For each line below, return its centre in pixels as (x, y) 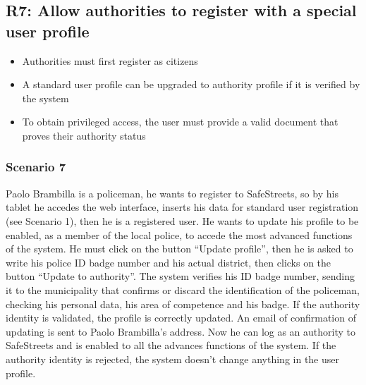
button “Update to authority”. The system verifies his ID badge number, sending (180, 276)
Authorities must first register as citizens (110, 60)
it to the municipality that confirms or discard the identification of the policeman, (183, 289)
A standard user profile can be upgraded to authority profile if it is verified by (191, 84)
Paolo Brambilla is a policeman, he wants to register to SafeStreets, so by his (172, 193)
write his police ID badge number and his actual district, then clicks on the (169, 262)
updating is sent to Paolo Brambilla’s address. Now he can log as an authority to (181, 331)
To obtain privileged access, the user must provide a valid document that (180, 122)
